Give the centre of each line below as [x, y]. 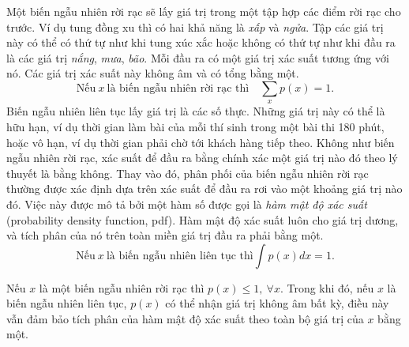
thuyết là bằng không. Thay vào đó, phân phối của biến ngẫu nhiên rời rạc [188, 173]
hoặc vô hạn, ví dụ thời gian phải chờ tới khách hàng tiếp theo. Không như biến [201, 142]
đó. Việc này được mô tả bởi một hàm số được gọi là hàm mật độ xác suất [187, 204]
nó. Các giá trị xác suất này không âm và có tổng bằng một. [153, 73]
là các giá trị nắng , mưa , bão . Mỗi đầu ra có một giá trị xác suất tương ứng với [198, 57]
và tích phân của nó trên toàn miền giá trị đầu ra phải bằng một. [165, 235]
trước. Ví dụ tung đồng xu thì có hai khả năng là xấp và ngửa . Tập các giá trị [195, 26]
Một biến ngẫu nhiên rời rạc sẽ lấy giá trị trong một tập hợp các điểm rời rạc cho [204, 11]
